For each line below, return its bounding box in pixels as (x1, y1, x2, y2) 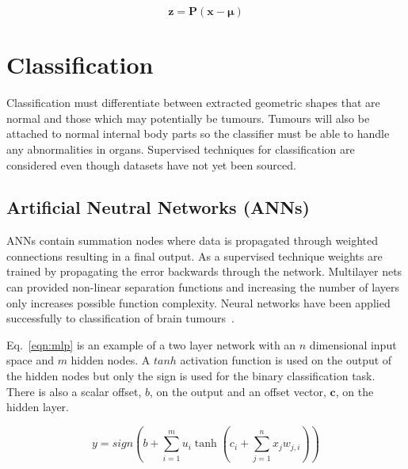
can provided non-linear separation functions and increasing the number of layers (6, 279, 400, 296)
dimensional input (309, 336, 397, 353)
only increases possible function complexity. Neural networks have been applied (6, 294, 391, 311)
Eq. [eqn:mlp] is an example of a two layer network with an (6, 336, 296, 353)
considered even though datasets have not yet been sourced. (6, 156, 296, 173)
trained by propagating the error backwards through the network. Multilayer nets (6, 263, 402, 280)
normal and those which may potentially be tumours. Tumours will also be (6, 109, 370, 126)
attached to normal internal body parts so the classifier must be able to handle (6, 125, 390, 142)
